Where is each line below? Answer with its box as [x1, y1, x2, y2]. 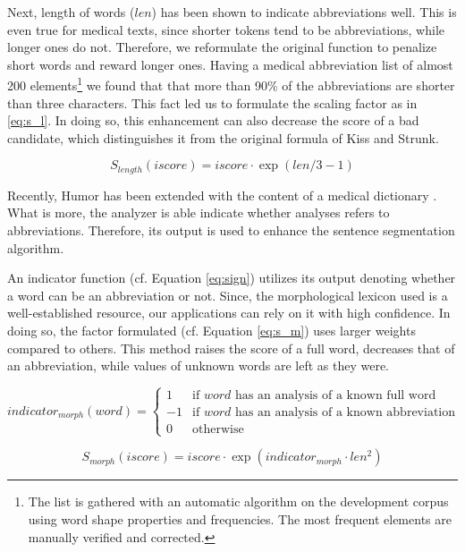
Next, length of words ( [7, 3, 135, 21]
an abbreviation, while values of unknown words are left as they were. [7, 356, 389, 375]
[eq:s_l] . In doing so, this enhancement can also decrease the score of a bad [7, 111, 419, 130]
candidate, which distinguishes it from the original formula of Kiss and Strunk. [7, 128, 439, 147]
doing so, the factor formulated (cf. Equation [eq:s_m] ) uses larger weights [7, 321, 416, 340]
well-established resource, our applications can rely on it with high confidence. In [7, 303, 451, 322]
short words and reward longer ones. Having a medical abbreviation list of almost [7, 55, 453, 73]
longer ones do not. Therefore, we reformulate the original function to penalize [7, 38, 437, 56]
